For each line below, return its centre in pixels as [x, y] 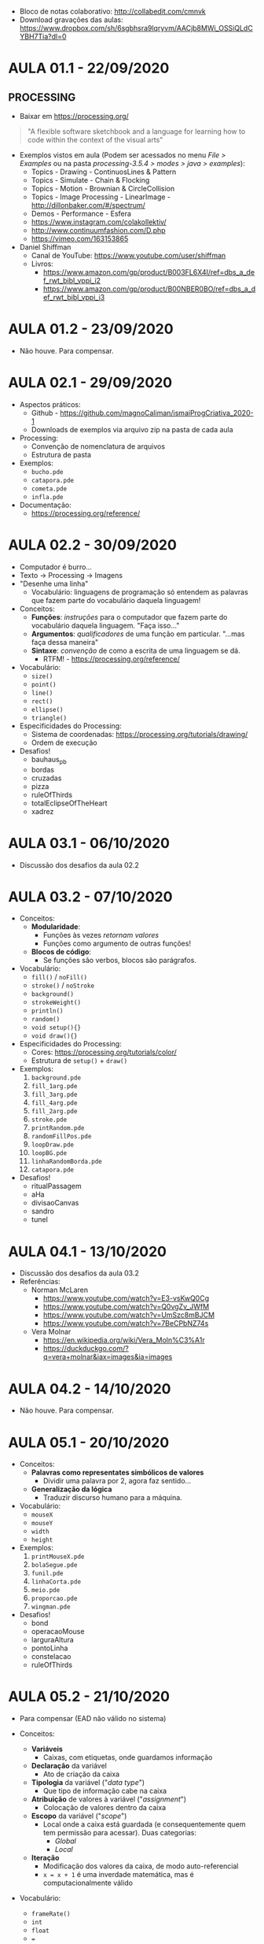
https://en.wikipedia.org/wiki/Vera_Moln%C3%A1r [124, 1340]
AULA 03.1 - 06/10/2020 [89, 843]
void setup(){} [56, 1028]
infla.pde [48, 497]
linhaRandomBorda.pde [66, 1162]
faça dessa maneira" [65, 642]
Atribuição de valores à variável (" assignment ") [109, 1799]
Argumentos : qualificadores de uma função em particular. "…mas [138, 634]
